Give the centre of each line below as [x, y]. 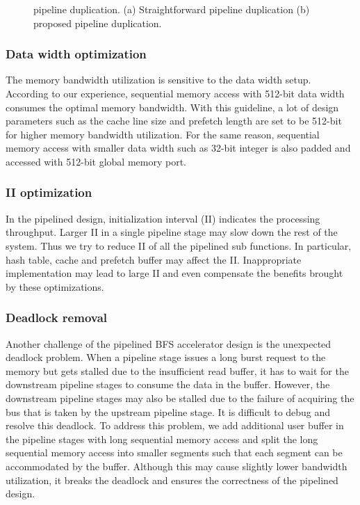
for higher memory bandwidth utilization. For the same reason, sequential [163, 134]
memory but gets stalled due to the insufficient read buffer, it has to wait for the [177, 370]
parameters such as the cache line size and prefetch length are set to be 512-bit [174, 121]
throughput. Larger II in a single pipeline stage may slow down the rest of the [172, 232]
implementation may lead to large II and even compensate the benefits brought [174, 273]
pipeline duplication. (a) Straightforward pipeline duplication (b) [172, 9]
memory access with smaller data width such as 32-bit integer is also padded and [178, 148]
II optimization [49, 192]
